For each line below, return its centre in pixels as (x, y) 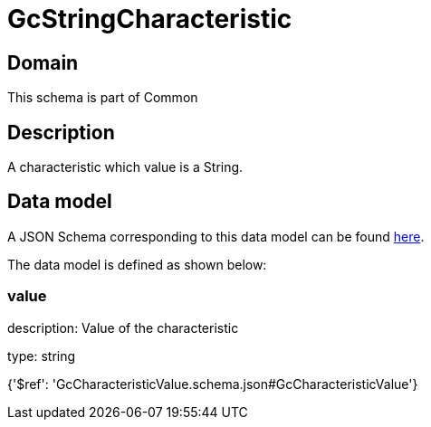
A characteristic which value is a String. (125, 167)
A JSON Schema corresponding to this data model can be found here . (216, 236)
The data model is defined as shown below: (137, 264)
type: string (42, 356)
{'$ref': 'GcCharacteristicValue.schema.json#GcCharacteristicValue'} (213, 384)
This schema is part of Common (103, 98)
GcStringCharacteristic (150, 19)
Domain (43, 62)
